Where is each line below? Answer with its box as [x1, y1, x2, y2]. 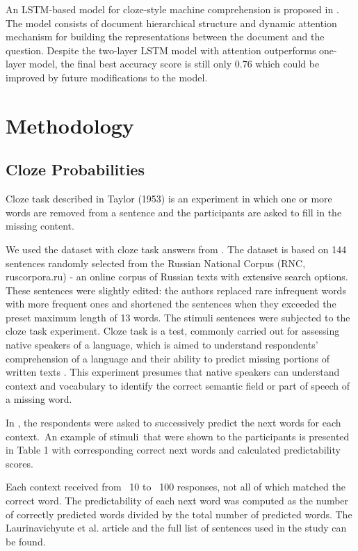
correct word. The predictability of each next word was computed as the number [6, 493, 349, 508]
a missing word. [6, 392, 72, 406]
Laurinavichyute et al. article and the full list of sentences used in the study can [6, 520, 347, 535]
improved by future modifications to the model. [6, 70, 208, 84]
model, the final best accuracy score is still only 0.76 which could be [29, 56, 320, 71]
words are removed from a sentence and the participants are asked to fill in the [6, 205, 342, 219]
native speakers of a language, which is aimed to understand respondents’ [6, 337, 318, 352]
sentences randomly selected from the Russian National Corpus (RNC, [6, 255, 306, 270]
